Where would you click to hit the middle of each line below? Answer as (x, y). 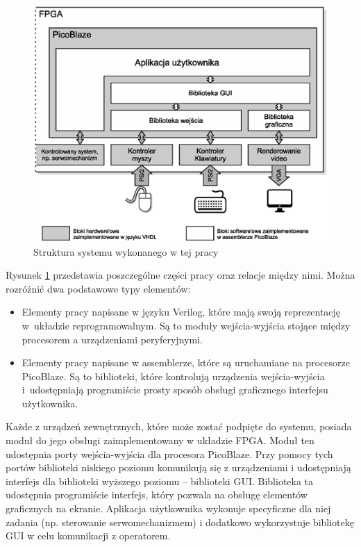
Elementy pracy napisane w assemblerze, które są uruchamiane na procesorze (186, 362)
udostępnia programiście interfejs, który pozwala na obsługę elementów (157, 495)
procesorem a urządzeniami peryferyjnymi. (112, 339)
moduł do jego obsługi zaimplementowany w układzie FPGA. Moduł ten (160, 440)
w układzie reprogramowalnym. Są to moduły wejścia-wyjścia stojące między (186, 325)
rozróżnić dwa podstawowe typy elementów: (98, 288)
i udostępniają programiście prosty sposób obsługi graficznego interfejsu (175, 390)
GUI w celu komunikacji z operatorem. (88, 536)
